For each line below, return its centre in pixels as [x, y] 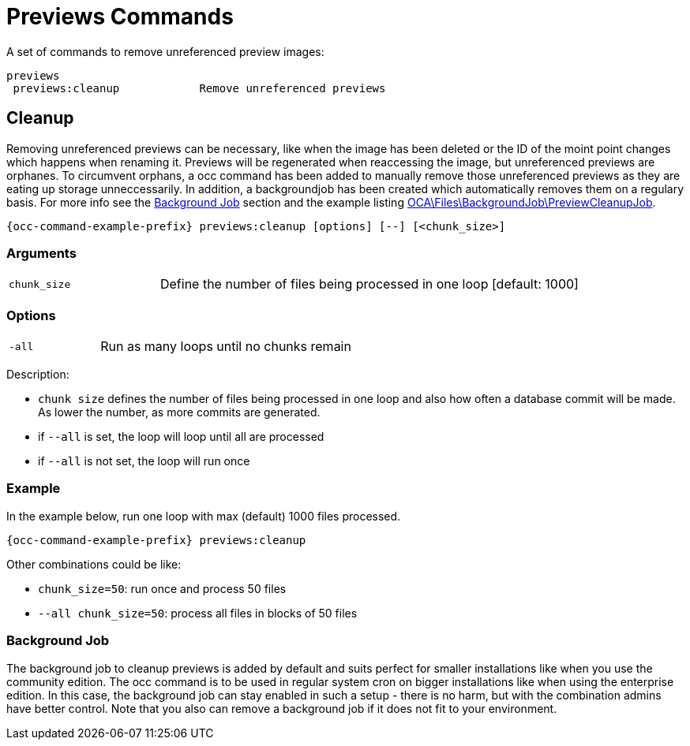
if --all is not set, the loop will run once [144, 461]
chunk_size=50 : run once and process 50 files [162, 588]
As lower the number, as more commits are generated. [179, 412]
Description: [38, 375]
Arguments [41, 253]
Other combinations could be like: [94, 564]
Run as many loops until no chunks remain [226, 347]
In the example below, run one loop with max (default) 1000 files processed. [204, 516]
